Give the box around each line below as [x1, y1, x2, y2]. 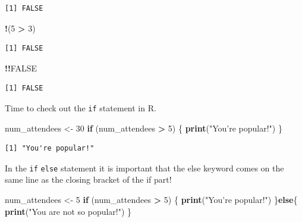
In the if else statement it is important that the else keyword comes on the [5, 161, 284, 174]
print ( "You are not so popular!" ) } [5, 205, 132, 217]
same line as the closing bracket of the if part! [5, 173, 172, 186]
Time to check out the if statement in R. [5, 101, 156, 114]
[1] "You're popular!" [5, 144, 95, 153]
